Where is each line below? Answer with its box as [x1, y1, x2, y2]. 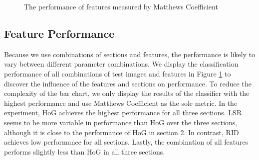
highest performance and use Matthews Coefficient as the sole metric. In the [4, 97, 238, 108]
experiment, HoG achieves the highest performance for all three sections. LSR [4, 107, 242, 118]
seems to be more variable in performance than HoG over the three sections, [4, 117, 238, 127]
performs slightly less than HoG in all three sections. [4, 146, 165, 157]
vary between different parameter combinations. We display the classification [4, 59, 239, 69]
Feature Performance [4, 25, 115, 41]
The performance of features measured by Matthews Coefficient [24, 1, 218, 11]
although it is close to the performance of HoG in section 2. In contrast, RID [4, 127, 239, 137]
